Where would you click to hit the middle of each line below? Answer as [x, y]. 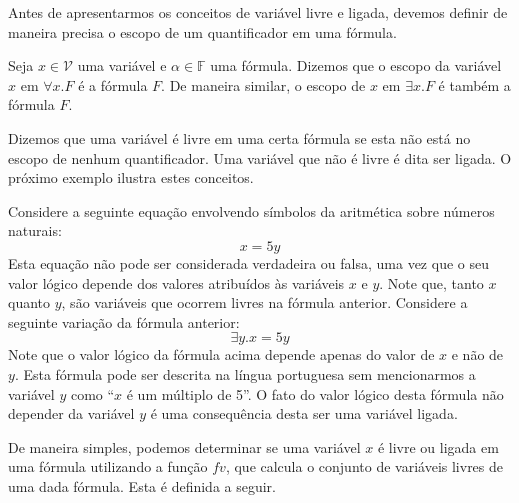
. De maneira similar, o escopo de [263, 84]
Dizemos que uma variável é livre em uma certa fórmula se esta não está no [239, 137]
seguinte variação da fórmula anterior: [124, 321]
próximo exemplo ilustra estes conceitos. [131, 177]
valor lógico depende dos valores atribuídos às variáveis [176, 282]
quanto [29, 302]
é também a [474, 84]
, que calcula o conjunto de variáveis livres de [364, 466]
